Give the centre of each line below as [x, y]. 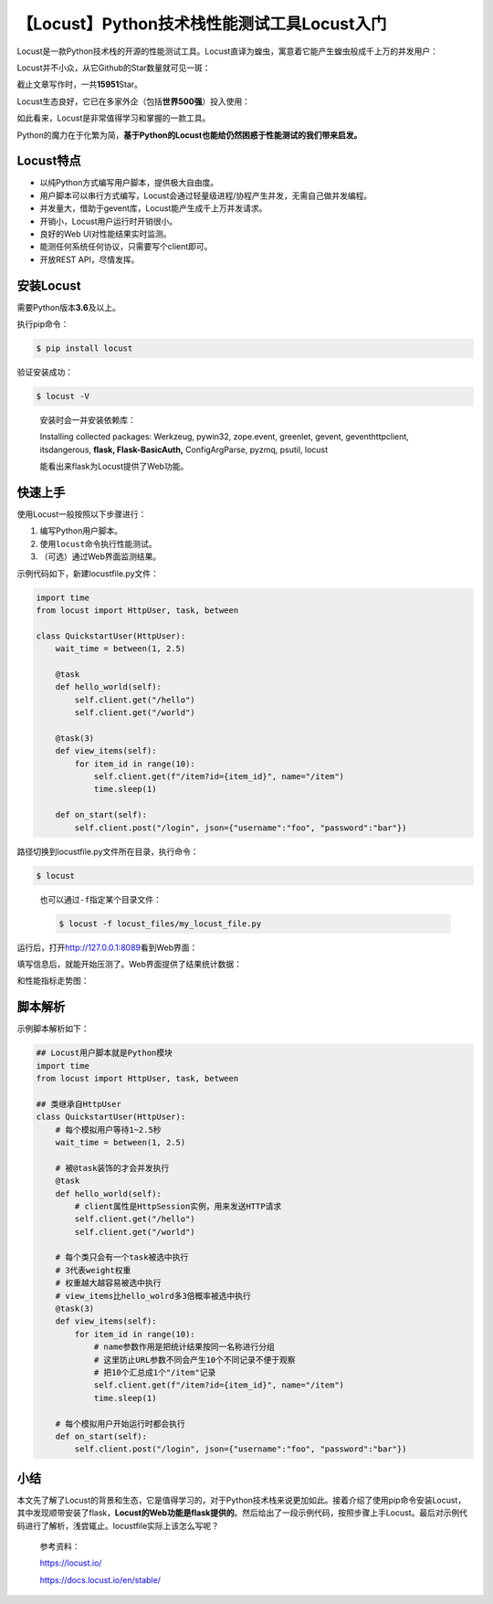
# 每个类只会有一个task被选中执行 [122, 1257]
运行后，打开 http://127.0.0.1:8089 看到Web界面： [107, 947]
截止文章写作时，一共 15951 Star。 [80, 84]
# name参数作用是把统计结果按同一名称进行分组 [184, 1347]
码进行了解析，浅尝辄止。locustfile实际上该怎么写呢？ [118, 1525]
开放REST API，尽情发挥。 [89, 259]
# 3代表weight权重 [93, 1270]
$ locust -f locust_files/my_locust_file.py [160, 923]
